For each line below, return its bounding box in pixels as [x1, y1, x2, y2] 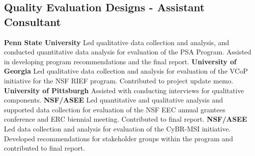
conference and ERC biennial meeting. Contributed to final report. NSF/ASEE [4, 114, 247, 124]
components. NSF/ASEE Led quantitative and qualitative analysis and [4, 95, 223, 105]
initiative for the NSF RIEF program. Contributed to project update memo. [4, 75, 233, 85]
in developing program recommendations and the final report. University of [4, 56, 237, 66]
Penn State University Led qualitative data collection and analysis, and [4, 37, 229, 47]
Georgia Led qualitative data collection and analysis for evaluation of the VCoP [4, 66, 248, 76]
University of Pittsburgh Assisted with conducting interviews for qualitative [4, 85, 244, 95]
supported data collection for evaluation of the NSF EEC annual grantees [4, 104, 226, 114]
